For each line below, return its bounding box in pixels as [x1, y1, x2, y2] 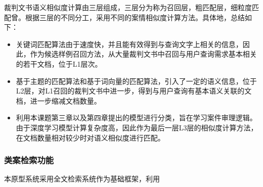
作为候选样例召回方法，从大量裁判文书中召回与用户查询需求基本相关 [30, 49, 257, 59]
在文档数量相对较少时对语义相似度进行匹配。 [16, 132, 165, 143]
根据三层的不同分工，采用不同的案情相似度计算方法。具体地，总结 [25, 12, 245, 22]
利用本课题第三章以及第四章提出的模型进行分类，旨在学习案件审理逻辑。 [16, 112, 257, 123]
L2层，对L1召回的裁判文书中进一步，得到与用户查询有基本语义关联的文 [16, 85, 252, 96]
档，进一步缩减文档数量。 [16, 95, 101, 106]
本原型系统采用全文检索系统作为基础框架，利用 [4, 173, 160, 184]
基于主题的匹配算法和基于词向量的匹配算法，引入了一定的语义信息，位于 [16, 75, 257, 86]
